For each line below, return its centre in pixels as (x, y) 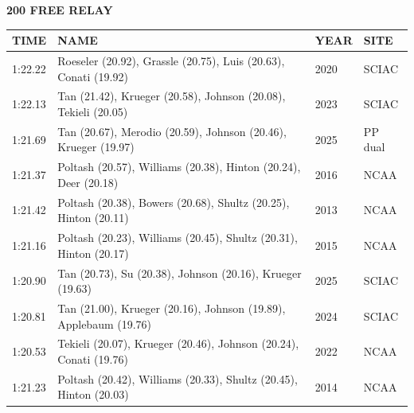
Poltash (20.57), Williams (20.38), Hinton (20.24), (179, 167)
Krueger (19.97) (96, 147)
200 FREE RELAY (60, 10)
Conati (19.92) (93, 76)
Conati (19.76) (93, 359)
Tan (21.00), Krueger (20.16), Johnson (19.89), (172, 308)
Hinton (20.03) (93, 394)
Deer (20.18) (88, 182)
